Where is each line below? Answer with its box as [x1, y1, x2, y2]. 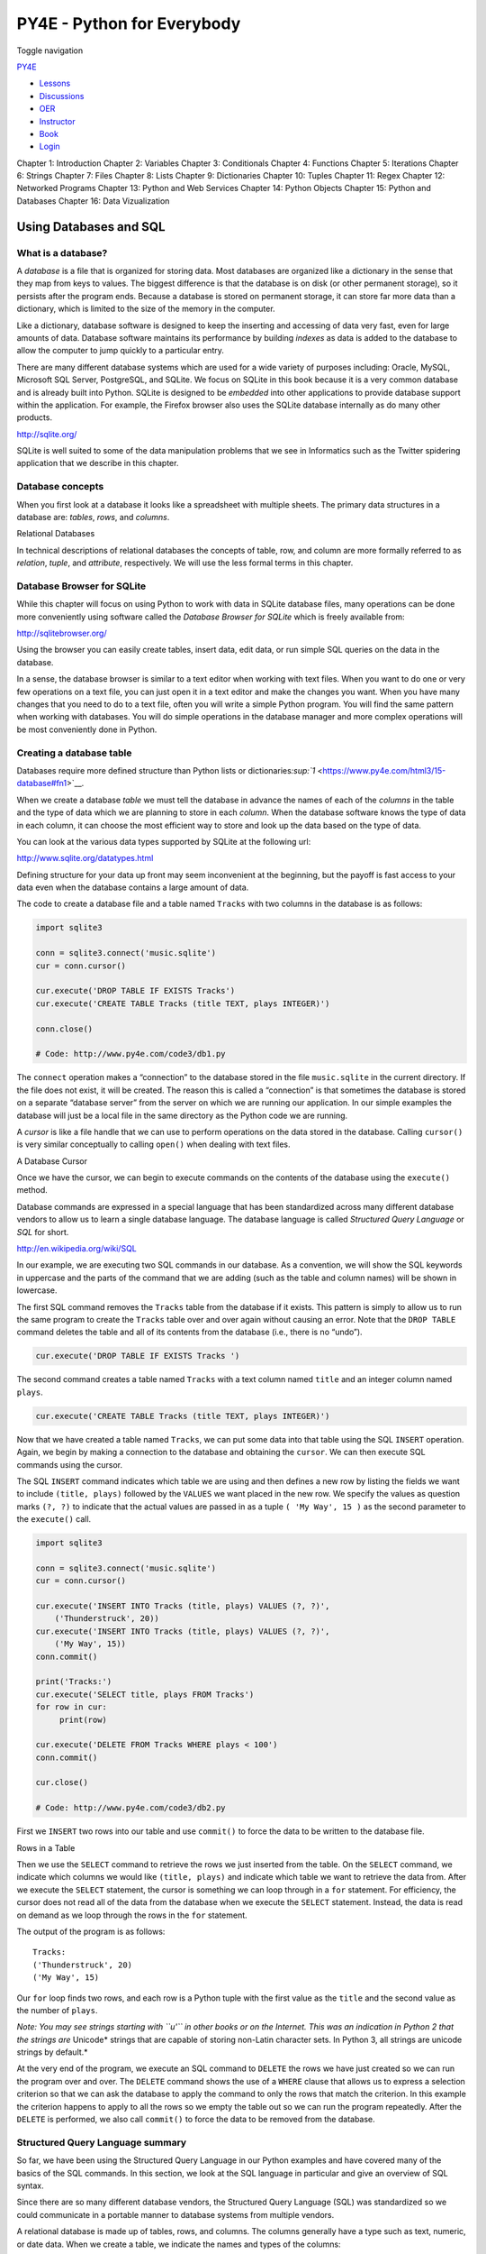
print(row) [58, 1714, 108, 1725]
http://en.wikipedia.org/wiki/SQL [16, 1243, 137, 1254]
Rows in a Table [16, 1842, 76, 1853]
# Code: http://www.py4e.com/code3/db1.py [35, 1049, 226, 1059]
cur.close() [35, 1777, 89, 1788]
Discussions [39, 90, 85, 101]
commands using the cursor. [16, 1459, 123, 1470]
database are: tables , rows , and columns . [16, 512, 170, 522]
